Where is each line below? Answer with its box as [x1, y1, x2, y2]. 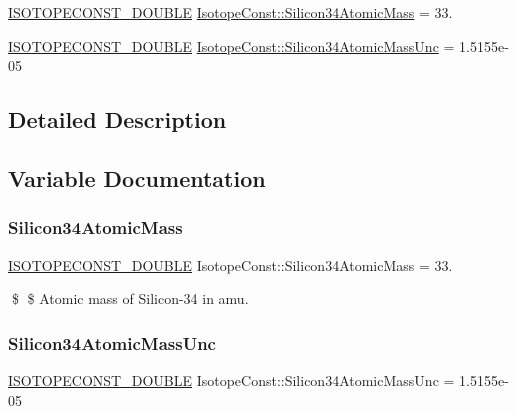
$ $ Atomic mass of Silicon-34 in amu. [11, 288, 249, 309]
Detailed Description [8, 104, 227, 135]
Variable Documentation [8, 162, 266, 193]
